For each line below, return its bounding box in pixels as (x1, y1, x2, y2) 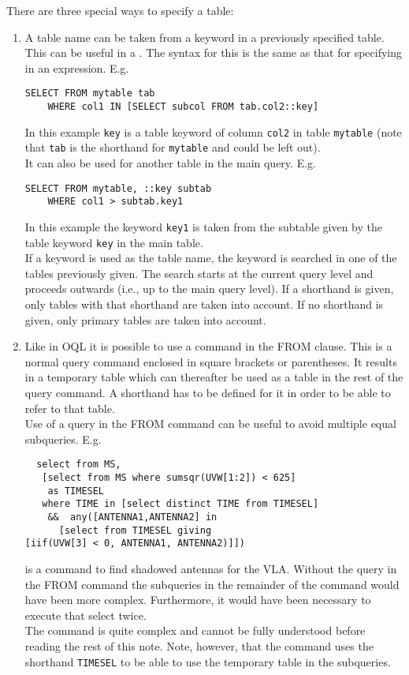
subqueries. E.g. (24, 430, 102, 447)
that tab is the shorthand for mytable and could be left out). (24, 139, 321, 156)
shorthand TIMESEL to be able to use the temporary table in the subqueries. (24, 653, 391, 669)
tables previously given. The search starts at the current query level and (24, 264, 374, 281)
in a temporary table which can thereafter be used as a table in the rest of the (24, 369, 403, 385)
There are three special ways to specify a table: (6, 2, 234, 18)
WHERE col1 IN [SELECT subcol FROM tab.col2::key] (47, 101, 319, 113)
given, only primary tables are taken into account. (24, 311, 266, 328)
